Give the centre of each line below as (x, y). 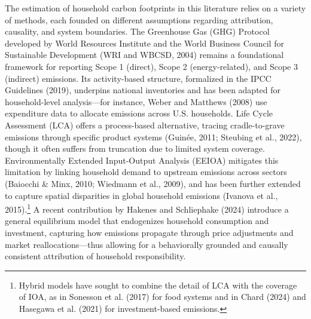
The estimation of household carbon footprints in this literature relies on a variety (155, 8)
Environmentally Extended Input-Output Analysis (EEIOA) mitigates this (142, 160)
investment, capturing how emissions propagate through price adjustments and (149, 232)
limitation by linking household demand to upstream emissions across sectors (146, 172)
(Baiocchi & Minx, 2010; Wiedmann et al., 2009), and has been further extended (153, 183)
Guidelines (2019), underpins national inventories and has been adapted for (143, 90)
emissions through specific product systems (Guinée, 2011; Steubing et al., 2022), (153, 137)
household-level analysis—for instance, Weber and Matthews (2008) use (136, 101)
